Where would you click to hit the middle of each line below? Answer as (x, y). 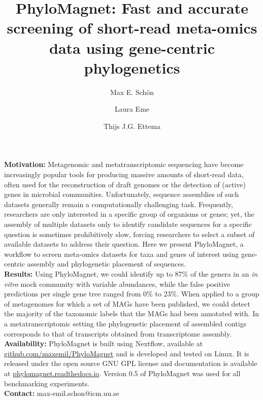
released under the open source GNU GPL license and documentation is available (131, 363)
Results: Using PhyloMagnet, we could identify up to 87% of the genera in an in (131, 274)
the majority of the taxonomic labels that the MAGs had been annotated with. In (131, 313)
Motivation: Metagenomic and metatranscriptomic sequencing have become (124, 164)
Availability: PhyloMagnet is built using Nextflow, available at (104, 343)
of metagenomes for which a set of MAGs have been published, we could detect (127, 303)
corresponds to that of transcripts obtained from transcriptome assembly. (118, 333)
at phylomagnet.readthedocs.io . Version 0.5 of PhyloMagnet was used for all (122, 373)
